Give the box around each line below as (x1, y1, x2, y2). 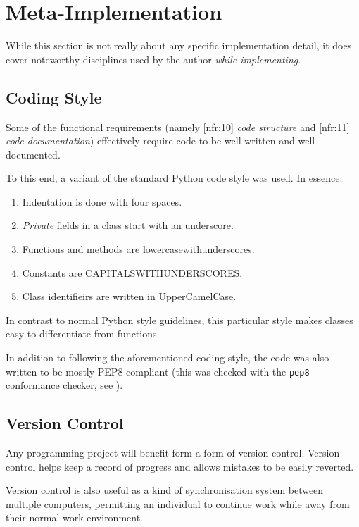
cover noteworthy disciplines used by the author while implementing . (6, 51, 301, 66)
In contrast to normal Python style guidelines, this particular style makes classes (6, 312, 353, 327)
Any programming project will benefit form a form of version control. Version (6, 445, 340, 460)
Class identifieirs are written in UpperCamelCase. (22, 289, 237, 304)
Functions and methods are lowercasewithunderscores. (22, 242, 255, 256)
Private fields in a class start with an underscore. (22, 218, 234, 232)
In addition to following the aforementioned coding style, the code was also (6, 350, 329, 365)
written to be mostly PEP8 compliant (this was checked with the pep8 (6, 364, 310, 378)
